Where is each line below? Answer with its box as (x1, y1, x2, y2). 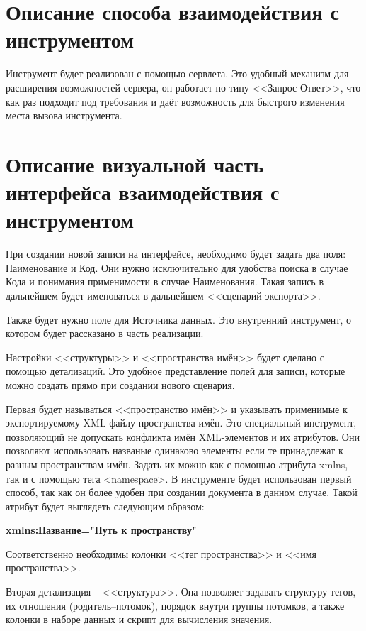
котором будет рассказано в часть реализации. (6, 326, 204, 341)
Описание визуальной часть (6, 149, 264, 178)
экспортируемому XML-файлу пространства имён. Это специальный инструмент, (6, 415, 357, 430)
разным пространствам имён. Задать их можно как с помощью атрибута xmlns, (6, 456, 348, 471)
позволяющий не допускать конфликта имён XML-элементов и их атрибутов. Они (6, 429, 360, 444)
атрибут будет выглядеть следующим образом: (6, 498, 205, 513)
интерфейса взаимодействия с (6, 177, 280, 207)
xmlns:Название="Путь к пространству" (6, 522, 197, 537)
